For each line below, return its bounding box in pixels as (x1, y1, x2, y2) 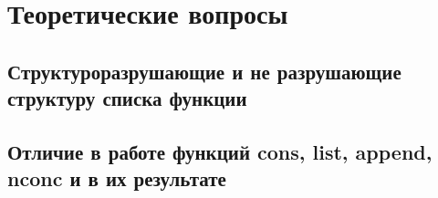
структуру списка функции (7, 84, 247, 112)
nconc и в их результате (7, 164, 226, 193)
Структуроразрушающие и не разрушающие (7, 57, 401, 85)
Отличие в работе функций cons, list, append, (7, 137, 433, 165)
